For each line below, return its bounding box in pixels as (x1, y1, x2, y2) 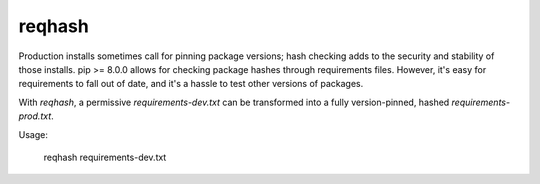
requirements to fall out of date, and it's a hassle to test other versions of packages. (18, 78, 364, 90)
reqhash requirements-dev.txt (43, 151, 167, 163)
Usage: (18, 128, 49, 140)
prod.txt (18, 110, 52, 122)
